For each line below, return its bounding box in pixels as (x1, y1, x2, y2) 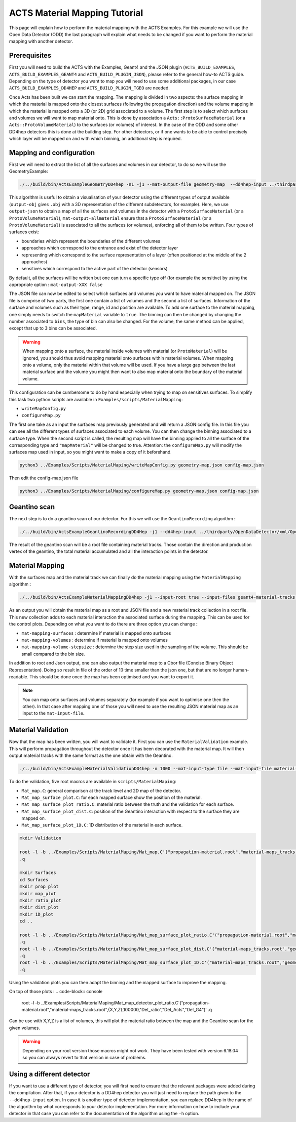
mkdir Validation (19, 835, 62, 841)
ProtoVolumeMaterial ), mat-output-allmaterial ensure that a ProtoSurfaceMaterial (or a (9, 215, 212, 221)
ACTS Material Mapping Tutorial (9, 7, 143, 18)
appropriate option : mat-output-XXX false (9, 282, 103, 288)
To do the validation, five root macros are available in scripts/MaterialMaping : (9, 779, 177, 785)
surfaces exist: (9, 229, 39, 235)
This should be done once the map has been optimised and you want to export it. (29, 673, 194, 679)
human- (232, 667, 249, 673)
